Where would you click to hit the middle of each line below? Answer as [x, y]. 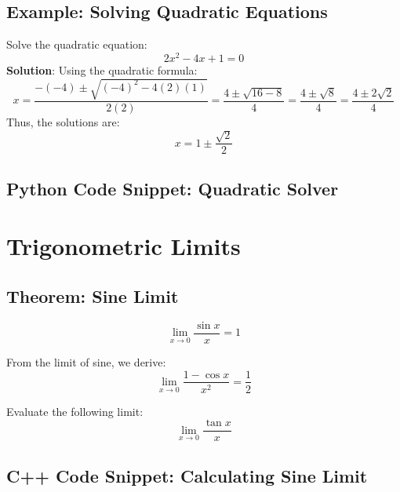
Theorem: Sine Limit [93, 296]
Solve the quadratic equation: [77, 44]
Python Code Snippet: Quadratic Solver [173, 188]
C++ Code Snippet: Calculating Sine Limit [187, 475]
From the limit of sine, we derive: [86, 361]
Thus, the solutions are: [63, 122]
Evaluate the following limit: [75, 411]
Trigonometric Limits [124, 246]
